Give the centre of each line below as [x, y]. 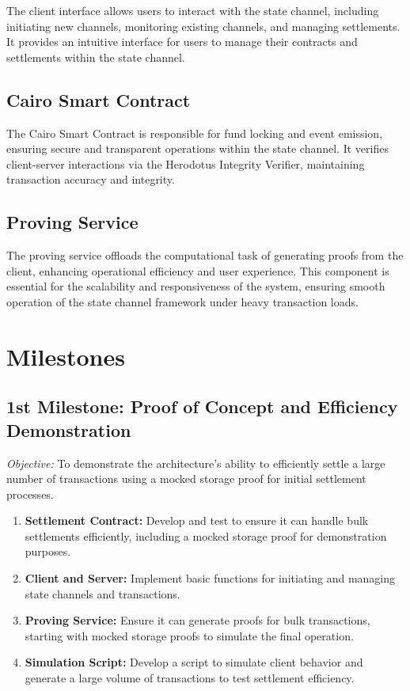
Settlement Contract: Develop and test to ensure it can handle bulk [197, 520]
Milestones [66, 356]
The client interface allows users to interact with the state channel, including [193, 10]
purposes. [48, 551]
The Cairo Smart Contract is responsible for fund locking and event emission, [195, 133]
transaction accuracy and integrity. [91, 179]
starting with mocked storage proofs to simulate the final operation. [189, 635]
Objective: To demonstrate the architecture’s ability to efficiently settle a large [196, 463]
